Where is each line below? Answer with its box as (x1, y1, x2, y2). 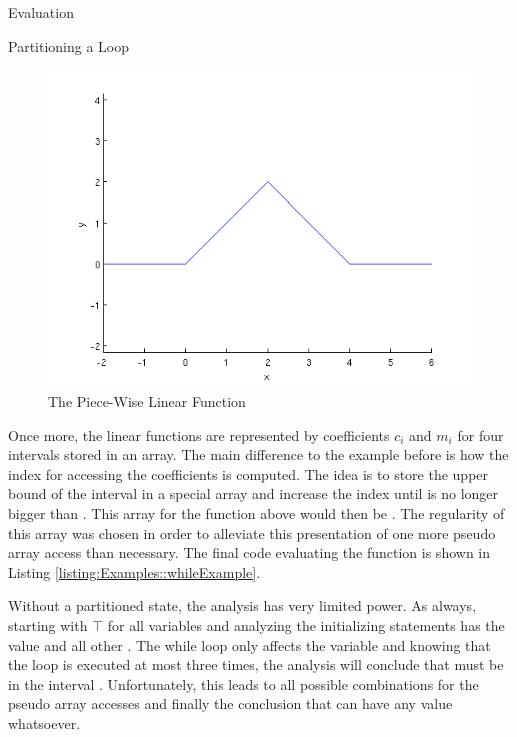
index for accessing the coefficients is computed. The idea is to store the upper (8, 463, 489, 484)
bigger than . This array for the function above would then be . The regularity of (8, 502, 505, 523)
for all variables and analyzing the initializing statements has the (107, 614, 505, 635)
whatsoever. (8, 712, 81, 733)
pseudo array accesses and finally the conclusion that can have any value (8, 693, 453, 714)
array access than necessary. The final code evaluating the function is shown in (8, 542, 491, 563)
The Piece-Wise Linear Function (48, 391, 246, 412)
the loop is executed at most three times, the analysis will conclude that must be (8, 654, 504, 675)
